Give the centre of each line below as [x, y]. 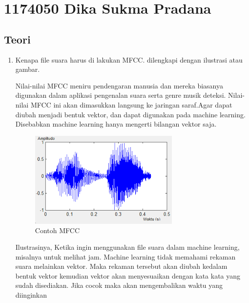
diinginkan [31, 294]
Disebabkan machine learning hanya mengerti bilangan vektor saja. [116, 124]
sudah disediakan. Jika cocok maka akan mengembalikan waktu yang [119, 285]
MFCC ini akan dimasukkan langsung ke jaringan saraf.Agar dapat [131, 104]
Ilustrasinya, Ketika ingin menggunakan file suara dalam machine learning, [127, 247]
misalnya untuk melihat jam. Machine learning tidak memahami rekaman [125, 256]
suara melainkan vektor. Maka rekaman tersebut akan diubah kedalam [121, 266]
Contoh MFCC [57, 230]
